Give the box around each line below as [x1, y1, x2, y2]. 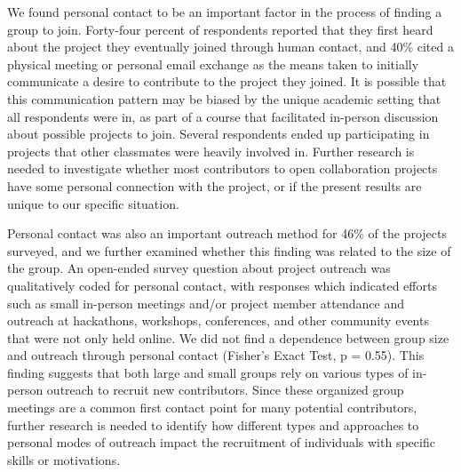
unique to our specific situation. [7, 194, 179, 212]
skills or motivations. [7, 450, 121, 468]
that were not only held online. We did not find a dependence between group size [7, 328, 449, 347]
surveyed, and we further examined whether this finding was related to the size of [7, 241, 451, 260]
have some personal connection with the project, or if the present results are [7, 176, 422, 195]
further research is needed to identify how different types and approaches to [7, 415, 419, 434]
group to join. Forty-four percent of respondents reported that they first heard [7, 20, 433, 38]
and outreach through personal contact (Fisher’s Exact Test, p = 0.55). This [7, 346, 425, 364]
